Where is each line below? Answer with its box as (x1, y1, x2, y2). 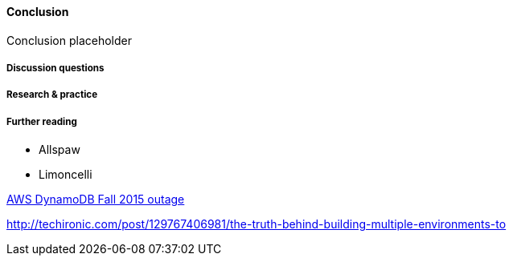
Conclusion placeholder (6, 33, 132, 47)
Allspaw (39, 143, 80, 157)
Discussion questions (6, 62, 105, 74)
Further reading (6, 115, 77, 127)
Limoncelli (39, 167, 92, 182)
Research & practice (6, 89, 98, 101)
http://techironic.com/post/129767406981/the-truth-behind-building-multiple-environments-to (6, 217, 507, 232)
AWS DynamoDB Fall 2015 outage (6, 192, 185, 207)
